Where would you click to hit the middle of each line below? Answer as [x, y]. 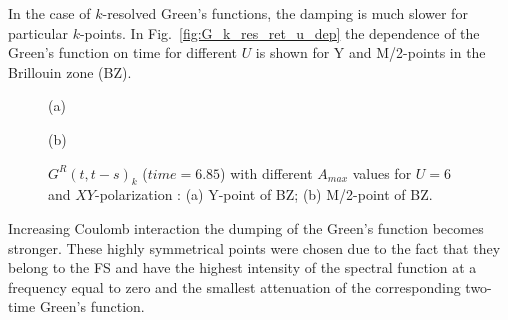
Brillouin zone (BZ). [70, 71]
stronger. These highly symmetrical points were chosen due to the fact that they [254, 247]
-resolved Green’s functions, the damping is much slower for [285, 13]
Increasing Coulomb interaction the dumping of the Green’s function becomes [246, 227]
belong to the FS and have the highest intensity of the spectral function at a [242, 267]
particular [38, 32]
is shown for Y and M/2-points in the [370, 52]
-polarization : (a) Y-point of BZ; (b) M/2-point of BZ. [263, 194]
